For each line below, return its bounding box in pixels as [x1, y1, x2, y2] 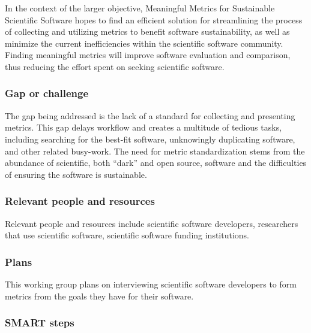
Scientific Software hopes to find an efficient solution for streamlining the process [5, 13, 303, 26]
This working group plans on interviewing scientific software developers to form [5, 277, 297, 290]
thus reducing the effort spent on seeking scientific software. [5, 60, 225, 72]
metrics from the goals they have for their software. [5, 289, 194, 302]
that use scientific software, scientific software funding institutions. [5, 229, 250, 241]
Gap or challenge [5, 86, 89, 101]
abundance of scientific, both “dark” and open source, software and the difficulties [5, 156, 307, 169]
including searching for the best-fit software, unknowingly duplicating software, [5, 132, 295, 145]
